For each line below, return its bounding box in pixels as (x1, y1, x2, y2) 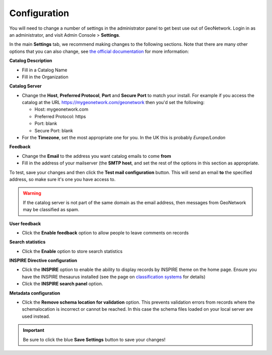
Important (23, 327, 45, 333)
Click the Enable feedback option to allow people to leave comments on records (22, 229, 189, 236)
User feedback (9, 220, 41, 226)
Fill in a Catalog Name (22, 67, 67, 73)
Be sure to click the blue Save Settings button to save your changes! (23, 336, 166, 342)
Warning (23, 190, 41, 196)
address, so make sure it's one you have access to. (9, 176, 116, 182)
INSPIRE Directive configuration (9, 257, 78, 263)
